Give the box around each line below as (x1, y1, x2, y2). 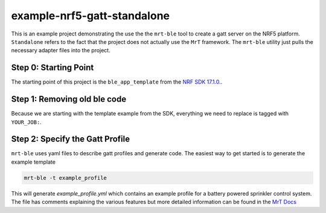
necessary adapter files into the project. (11, 47, 111, 54)
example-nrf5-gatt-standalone (11, 9, 170, 22)
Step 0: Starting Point (11, 63, 94, 73)
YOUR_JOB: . (11, 118, 42, 126)
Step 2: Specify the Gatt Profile (11, 134, 130, 144)
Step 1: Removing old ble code (11, 94, 127, 105)
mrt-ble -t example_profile (24, 174, 107, 181)
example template (11, 158, 56, 165)
